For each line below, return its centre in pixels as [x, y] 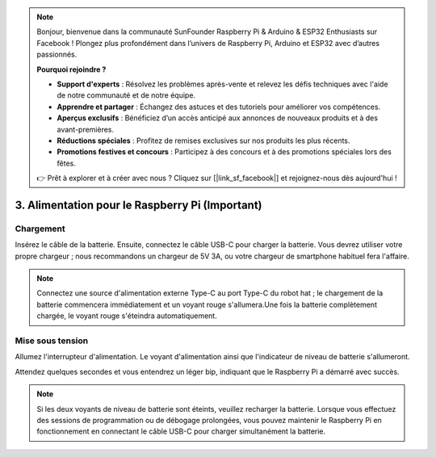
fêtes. [66, 163]
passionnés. [57, 55]
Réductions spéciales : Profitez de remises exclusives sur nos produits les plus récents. [203, 140]
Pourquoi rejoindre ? [71, 69]
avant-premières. [86, 129]
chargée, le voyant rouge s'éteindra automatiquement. [127, 316]
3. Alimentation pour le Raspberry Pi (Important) [138, 205]
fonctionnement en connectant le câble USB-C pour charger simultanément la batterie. [181, 431]
